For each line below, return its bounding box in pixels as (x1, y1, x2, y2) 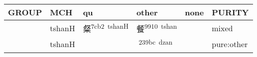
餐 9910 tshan (136, 21, 177, 35)
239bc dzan (138, 37, 173, 47)
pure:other (212, 38, 248, 50)
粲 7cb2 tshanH (83, 21, 128, 35)
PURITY (212, 6, 249, 18)
